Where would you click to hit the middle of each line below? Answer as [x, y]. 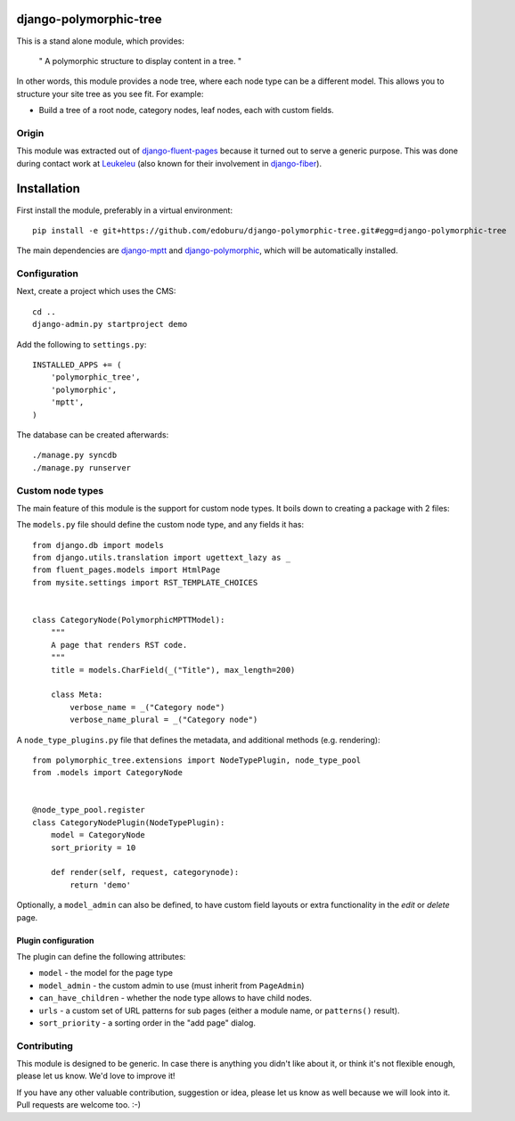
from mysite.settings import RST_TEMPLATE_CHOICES [145, 582]
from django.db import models [98, 545]
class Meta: [77, 695]
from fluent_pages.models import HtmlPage [127, 570]
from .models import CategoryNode [107, 773]
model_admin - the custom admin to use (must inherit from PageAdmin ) [172, 986]
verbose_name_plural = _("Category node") [164, 720]
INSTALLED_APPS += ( [77, 365]
